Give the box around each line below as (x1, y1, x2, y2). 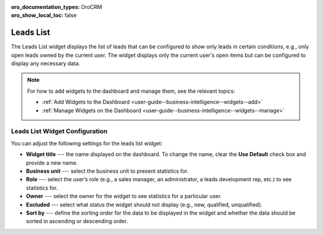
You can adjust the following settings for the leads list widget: (11, 139, 163, 147)
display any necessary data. (11, 60, 81, 67)
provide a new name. (26, 159, 78, 166)
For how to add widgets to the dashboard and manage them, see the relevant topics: (27, 87, 236, 94)
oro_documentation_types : (11, 4, 80, 10)
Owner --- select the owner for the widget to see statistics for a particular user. (26, 193, 222, 200)
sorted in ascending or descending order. (26, 218, 128, 225)
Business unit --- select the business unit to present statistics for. (26, 167, 189, 175)
